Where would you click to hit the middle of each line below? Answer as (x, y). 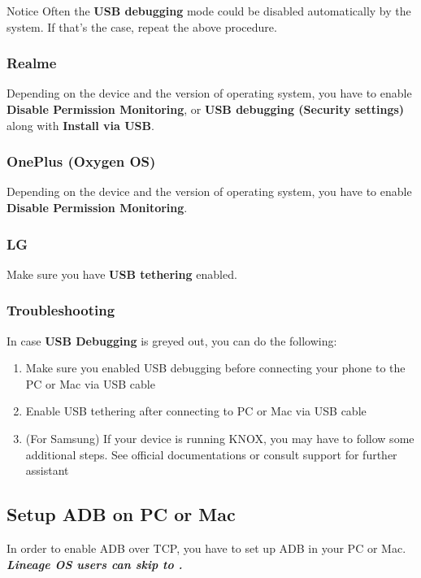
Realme (32, 63)
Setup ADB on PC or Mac (121, 514)
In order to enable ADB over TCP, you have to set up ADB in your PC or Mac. (206, 548)
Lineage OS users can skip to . (95, 564)
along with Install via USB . (80, 125)
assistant (47, 470)
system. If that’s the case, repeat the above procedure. (142, 26)
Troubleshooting (61, 310)
